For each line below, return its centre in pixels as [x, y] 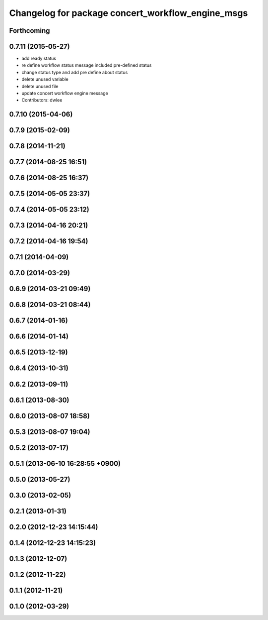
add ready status [39, 58]
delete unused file [40, 86]
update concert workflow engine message [65, 93]
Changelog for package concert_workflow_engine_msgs [129, 13]
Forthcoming [30, 31]
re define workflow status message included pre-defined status [87, 65]
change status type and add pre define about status [75, 72]
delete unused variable [45, 79]
